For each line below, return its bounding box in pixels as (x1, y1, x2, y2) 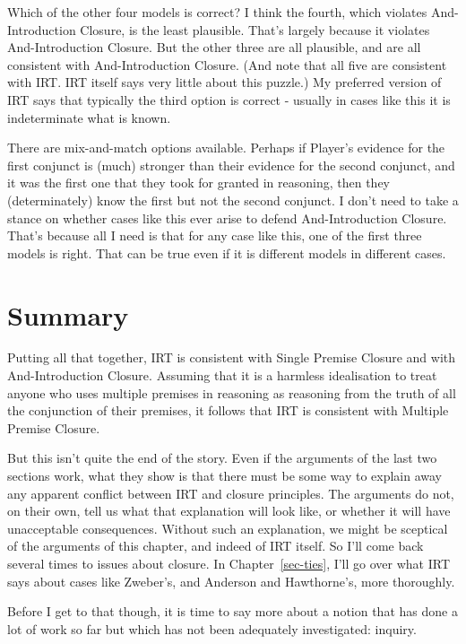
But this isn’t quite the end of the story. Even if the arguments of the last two (7, 448, 437, 467)
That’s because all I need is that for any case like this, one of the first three (7, 226, 422, 245)
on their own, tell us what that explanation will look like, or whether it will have (7, 501, 451, 520)
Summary (7, 296, 129, 333)
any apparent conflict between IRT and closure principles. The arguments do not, (7, 483, 454, 502)
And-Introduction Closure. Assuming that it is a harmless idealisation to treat (7, 366, 437, 385)
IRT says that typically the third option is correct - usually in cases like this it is (7, 90, 451, 109)
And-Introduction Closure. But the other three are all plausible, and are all (7, 38, 421, 57)
